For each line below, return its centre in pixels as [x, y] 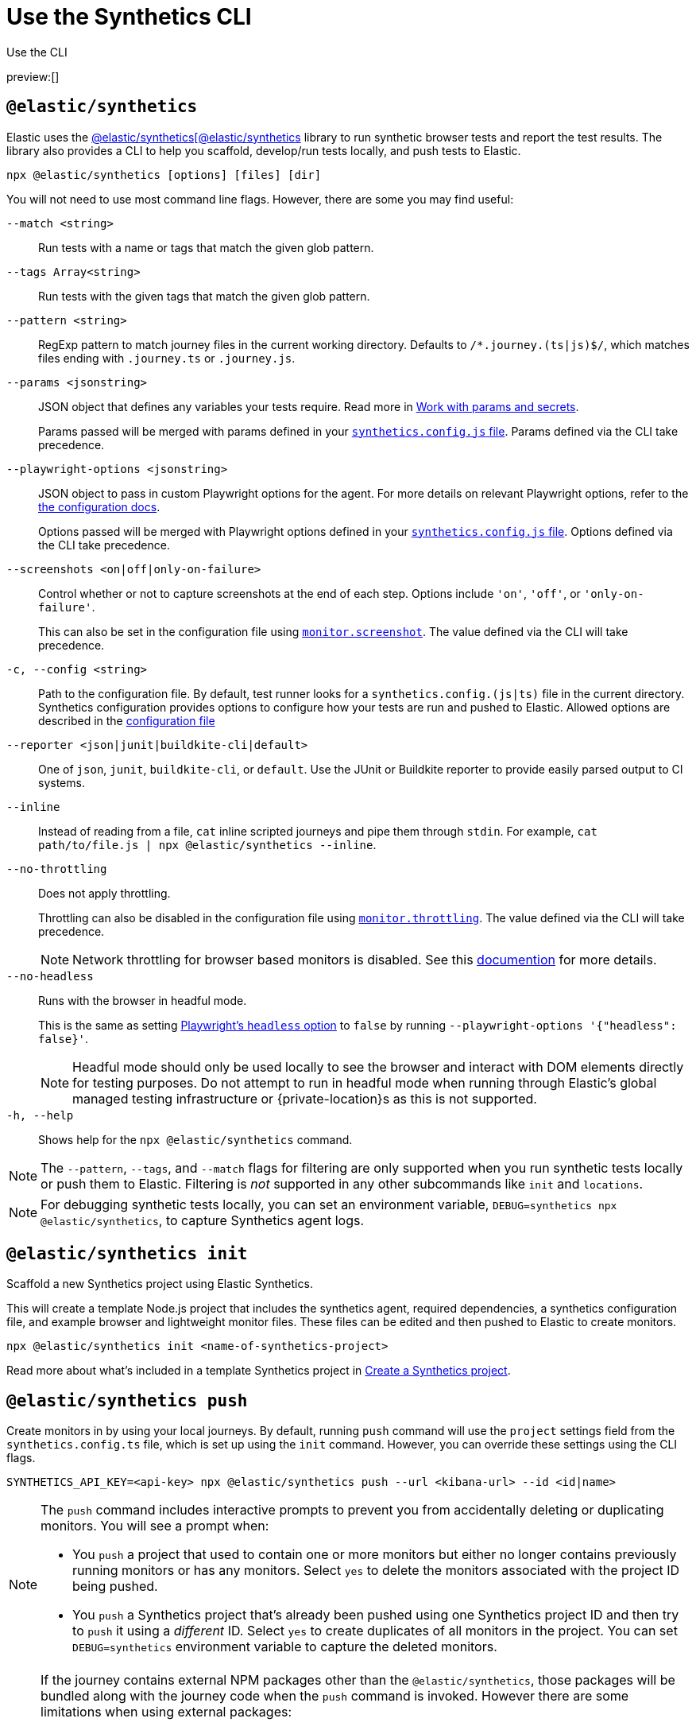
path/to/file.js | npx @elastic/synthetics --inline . [207, 844]
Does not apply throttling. [104, 893]
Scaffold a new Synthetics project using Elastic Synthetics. [160, 1284]
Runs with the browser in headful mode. [143, 1000]
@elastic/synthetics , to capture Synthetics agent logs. [202, 1220]
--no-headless [50, 976]
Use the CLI [37, 52]
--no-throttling [57, 869]
